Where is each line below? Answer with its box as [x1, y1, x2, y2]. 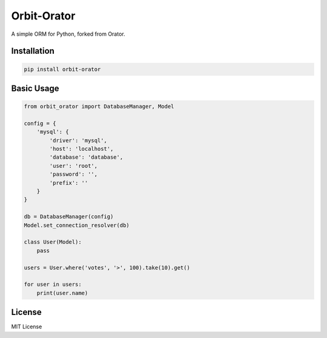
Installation [11, 46, 54, 56]
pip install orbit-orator [24, 65, 101, 73]
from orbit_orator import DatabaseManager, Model [24, 103, 174, 110]
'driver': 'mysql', [49, 137, 107, 144]
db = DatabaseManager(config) [24, 213, 114, 220]
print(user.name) [36, 290, 88, 296]
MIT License [11, 323, 42, 330]
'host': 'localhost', [49, 145, 114, 153]
